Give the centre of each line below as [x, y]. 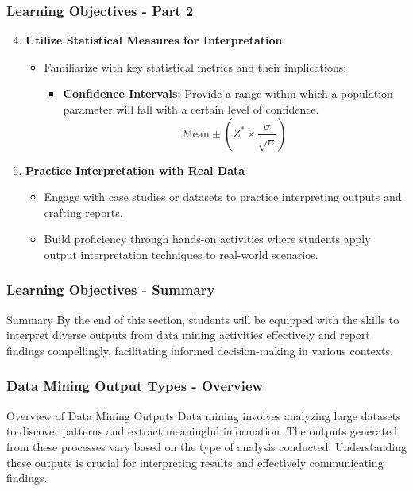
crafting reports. [83, 212]
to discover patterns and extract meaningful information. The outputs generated [202, 431]
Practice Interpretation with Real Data [135, 170]
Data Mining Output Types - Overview [135, 386]
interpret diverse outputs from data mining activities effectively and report [188, 335]
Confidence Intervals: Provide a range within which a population [228, 93]
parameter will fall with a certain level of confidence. [191, 109]
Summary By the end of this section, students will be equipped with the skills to [203, 319]
